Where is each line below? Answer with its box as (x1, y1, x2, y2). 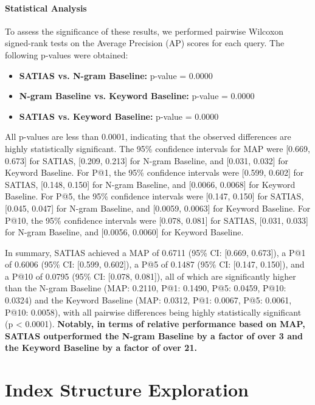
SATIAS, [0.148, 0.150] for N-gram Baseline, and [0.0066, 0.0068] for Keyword (5, 178, 296, 190)
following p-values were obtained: (5, 48, 128, 61)
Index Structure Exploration (5, 377, 249, 402)
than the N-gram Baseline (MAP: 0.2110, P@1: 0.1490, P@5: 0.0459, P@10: (5, 282, 286, 294)
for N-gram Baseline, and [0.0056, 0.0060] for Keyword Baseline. (5, 226, 244, 238)
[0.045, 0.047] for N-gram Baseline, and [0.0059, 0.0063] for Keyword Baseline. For (5, 201, 311, 214)
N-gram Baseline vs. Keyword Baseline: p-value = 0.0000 (19, 89, 255, 102)
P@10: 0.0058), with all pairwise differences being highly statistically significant (5, 305, 302, 318)
